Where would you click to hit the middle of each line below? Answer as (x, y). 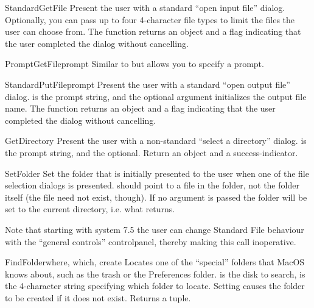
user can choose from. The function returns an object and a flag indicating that (153, 31)
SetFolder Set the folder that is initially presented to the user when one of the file (157, 173)
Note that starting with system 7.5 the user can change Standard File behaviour (155, 229)
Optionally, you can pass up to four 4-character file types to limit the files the (150, 19)
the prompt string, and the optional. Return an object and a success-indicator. (152, 152)
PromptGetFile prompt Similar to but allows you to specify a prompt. (134, 64)
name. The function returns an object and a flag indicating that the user (140, 108)
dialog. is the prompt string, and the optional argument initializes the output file (156, 96)
